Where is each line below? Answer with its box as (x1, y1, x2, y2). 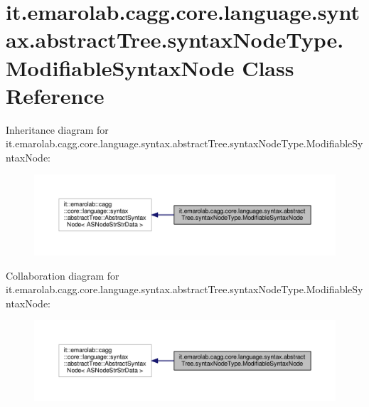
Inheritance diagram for (6, 122, 109, 137)
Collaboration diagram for (6, 268, 119, 282)
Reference (6, 80, 105, 110)
